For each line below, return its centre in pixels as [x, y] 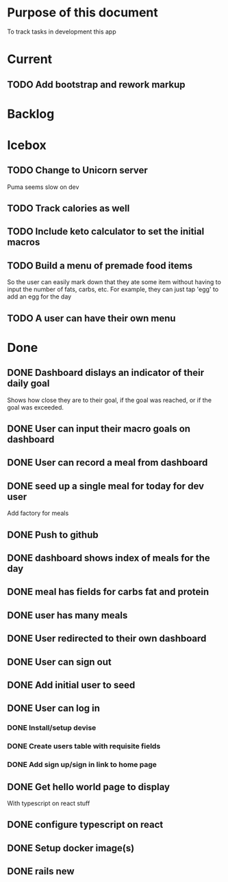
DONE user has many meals [67, 615]
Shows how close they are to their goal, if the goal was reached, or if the [110, 400]
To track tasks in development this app [62, 32]
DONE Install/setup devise [52, 728]
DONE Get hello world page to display [88, 786]
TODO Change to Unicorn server [78, 170]
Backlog [31, 114]
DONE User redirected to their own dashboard [107, 639]
